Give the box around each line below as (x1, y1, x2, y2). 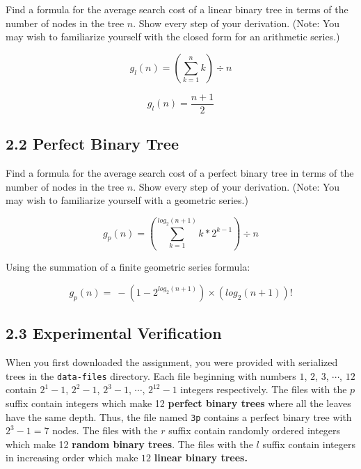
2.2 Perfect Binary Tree (6, 133, 179, 154)
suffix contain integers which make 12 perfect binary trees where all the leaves (6, 395, 351, 410)
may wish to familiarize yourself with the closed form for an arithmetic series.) (6, 29, 340, 44)
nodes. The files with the (52, 423, 158, 438)
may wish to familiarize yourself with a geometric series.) (6, 193, 248, 207)
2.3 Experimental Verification (6, 322, 222, 344)
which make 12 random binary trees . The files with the (6, 436, 253, 451)
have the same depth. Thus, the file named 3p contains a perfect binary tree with (6, 409, 352, 424)
